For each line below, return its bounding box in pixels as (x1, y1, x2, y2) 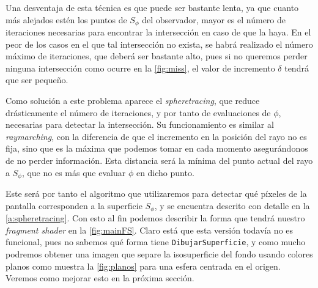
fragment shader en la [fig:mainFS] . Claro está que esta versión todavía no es (6, 223, 294, 236)
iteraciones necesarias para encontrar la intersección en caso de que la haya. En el (6, 26, 311, 39)
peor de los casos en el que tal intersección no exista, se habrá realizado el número (6, 37, 313, 50)
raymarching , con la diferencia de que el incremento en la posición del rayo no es (6, 130, 307, 142)
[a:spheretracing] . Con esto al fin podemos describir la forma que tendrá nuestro (6, 212, 305, 224)
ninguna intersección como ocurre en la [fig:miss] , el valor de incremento (6, 61, 275, 74)
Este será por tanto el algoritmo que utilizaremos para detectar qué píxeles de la (6, 187, 307, 200)
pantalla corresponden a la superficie (6, 199, 142, 212)
